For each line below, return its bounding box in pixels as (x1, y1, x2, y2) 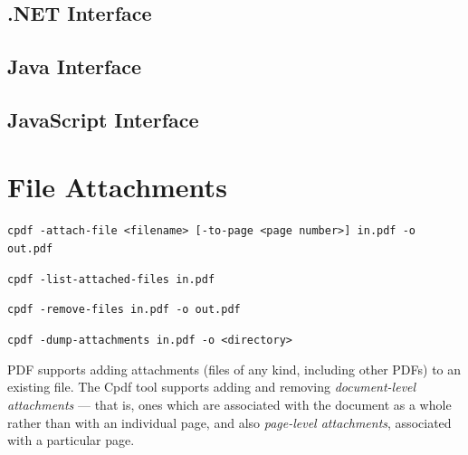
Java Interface (7, 52, 141, 81)
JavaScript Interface (7, 105, 199, 133)
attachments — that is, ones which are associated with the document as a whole (7, 394, 452, 413)
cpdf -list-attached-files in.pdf (7, 272, 215, 286)
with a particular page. (7, 431, 135, 450)
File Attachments (7, 167, 227, 204)
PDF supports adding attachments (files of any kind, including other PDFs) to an (7, 359, 462, 378)
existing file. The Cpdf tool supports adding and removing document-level (7, 377, 416, 396)
